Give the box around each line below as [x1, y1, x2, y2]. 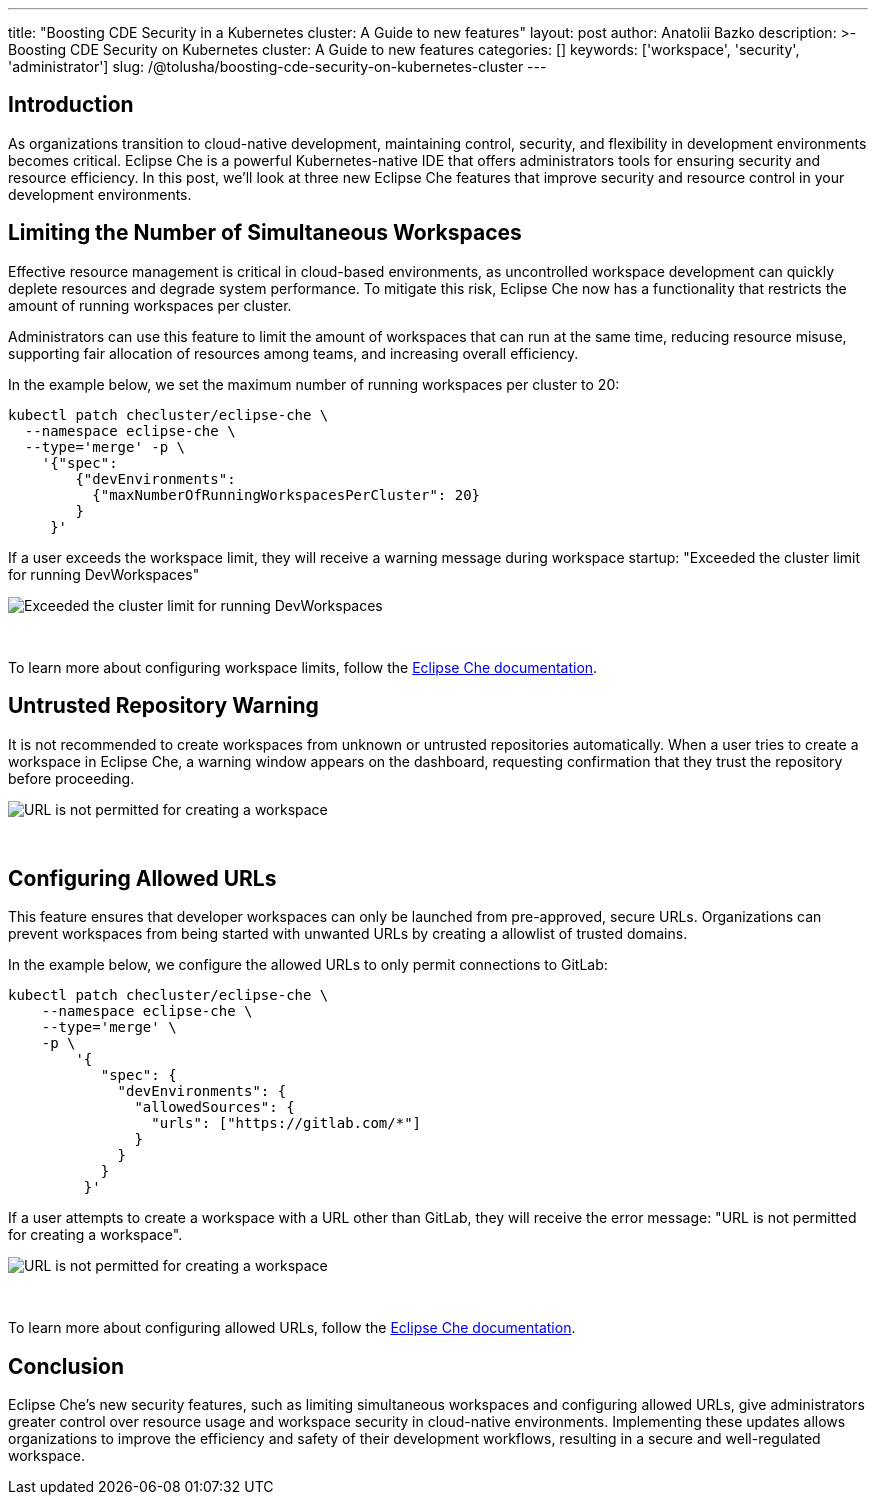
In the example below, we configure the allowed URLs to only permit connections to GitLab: [8, 956, 608, 974]
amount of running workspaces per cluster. [8, 296, 292, 314]
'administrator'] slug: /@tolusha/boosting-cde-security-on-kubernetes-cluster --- [8, 58, 547, 75]
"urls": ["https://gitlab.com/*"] [151, 1115, 422, 1132]
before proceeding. [8, 769, 135, 787]
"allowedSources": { [134, 1099, 295, 1116]
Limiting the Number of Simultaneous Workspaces [8, 220, 522, 246]
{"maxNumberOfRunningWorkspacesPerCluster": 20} [92, 486, 481, 503]
